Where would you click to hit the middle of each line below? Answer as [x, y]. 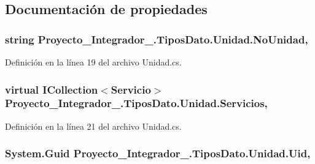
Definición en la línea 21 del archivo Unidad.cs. [93, 126]
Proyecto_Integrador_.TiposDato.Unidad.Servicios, [136, 103]
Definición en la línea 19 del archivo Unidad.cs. [93, 62]
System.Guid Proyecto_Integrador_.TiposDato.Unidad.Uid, [158, 153]
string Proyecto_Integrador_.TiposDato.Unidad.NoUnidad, [157, 39]
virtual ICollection [52, 89]
